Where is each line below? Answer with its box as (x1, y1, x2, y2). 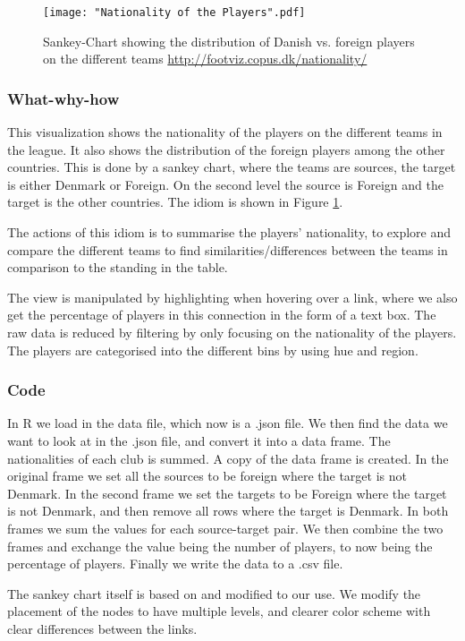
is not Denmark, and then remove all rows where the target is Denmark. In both (7, 501, 449, 520)
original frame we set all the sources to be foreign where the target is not (7, 466, 407, 485)
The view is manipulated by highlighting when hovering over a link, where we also (7, 287, 458, 306)
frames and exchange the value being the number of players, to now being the (7, 536, 433, 555)
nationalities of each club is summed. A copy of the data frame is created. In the (7, 449, 449, 467)
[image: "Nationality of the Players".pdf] (43, 6, 306, 19)
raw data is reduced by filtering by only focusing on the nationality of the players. (7, 323, 457, 341)
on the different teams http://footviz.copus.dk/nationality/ (43, 49, 368, 68)
